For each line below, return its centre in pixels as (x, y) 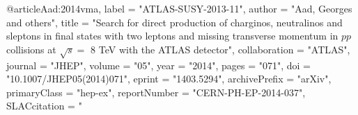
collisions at (31, 49)
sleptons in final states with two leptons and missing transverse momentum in (172, 36)
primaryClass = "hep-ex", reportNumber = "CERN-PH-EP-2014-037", (156, 92)
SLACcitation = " (44, 106)
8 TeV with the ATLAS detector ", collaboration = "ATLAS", (220, 49)
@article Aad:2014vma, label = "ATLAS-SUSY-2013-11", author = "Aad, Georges (179, 8)
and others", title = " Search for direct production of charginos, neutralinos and (174, 22)
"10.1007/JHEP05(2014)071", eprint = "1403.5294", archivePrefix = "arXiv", (169, 79)
